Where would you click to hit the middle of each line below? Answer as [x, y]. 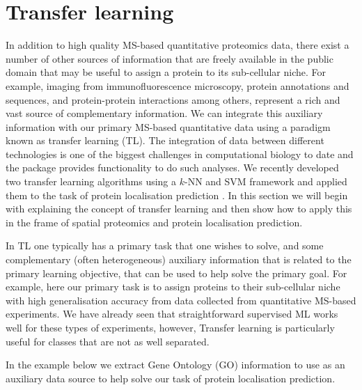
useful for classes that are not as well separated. [108, 341]
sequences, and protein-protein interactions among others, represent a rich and [173, 99]
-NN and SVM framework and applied [266, 181]
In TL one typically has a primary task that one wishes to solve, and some [165, 245]
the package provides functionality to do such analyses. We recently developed [172, 167]
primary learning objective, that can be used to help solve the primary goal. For [176, 273]
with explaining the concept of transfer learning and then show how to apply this [179, 209]
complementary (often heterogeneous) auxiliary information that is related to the [179, 259]
